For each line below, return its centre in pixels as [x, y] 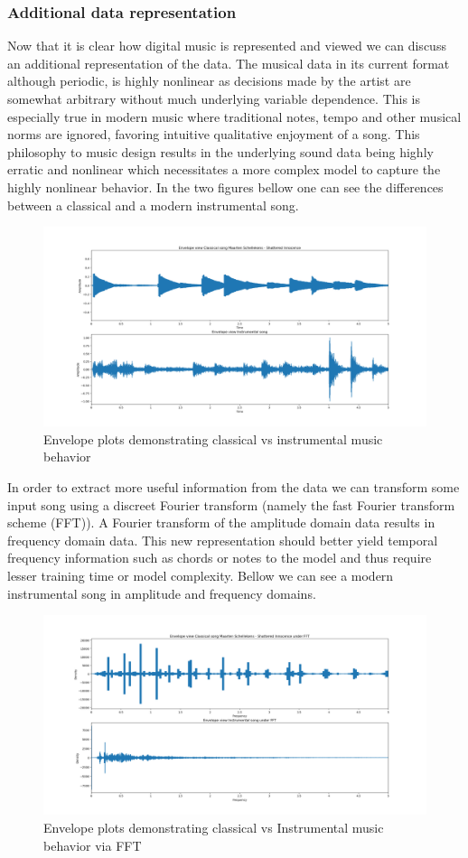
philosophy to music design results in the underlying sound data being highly [220, 151]
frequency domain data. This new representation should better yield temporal [223, 540]
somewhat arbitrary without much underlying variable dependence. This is [214, 98]
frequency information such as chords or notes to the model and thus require [220, 558]
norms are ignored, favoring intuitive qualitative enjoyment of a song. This [214, 134]
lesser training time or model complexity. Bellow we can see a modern [201, 576]
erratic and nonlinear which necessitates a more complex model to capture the [224, 169]
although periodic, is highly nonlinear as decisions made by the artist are [209, 81]
